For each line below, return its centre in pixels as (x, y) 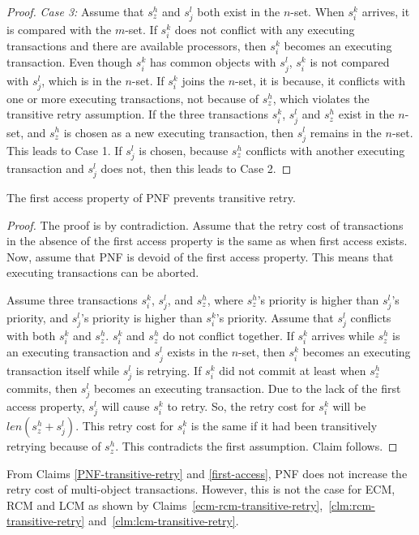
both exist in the (239, 11)
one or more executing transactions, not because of (133, 98)
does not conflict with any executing (265, 30)
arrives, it (386, 11)
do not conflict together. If (228, 336)
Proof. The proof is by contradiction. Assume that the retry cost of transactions (205, 224)
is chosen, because (184, 150)
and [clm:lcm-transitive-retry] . (163, 521)
